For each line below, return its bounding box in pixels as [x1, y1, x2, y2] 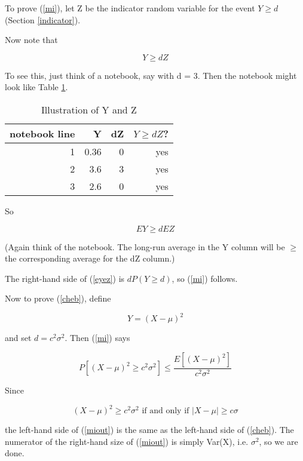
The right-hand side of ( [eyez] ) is [5, 272, 125, 284]
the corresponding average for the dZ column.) [5, 252, 175, 265]
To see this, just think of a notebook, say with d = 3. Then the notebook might [5, 69, 297, 81]
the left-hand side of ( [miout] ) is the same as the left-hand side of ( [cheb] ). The [5, 423, 294, 436]
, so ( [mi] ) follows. [172, 272, 238, 284]
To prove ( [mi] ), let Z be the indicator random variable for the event [5, 2, 255, 14]
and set [5, 331, 32, 344]
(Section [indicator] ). [5, 13, 81, 26]
